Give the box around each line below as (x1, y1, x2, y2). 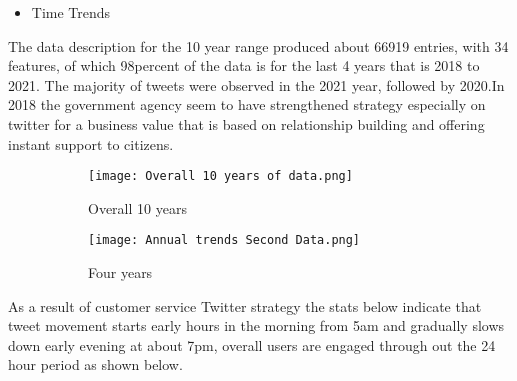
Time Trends (31, 2, 111, 22)
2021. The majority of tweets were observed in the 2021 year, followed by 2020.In (8, 74, 505, 95)
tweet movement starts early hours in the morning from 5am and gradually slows (8, 315, 505, 336)
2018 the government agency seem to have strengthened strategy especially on (8, 94, 486, 115)
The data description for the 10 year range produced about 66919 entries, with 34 (8, 35, 509, 56)
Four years (88, 262, 153, 283)
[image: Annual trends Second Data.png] (88, 233, 361, 248)
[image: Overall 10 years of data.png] (88, 169, 353, 184)
